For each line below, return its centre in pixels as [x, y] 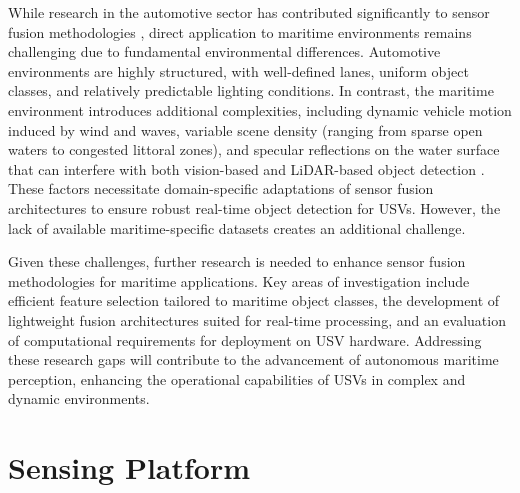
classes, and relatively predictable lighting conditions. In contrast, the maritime [251, 90]
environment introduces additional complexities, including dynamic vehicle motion [260, 109]
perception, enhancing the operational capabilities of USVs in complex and [237, 378]
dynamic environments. [79, 398]
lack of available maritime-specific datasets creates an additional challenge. [237, 227]
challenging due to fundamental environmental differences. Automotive [224, 51]
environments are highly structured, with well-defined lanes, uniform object [238, 70]
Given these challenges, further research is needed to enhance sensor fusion [237, 261]
